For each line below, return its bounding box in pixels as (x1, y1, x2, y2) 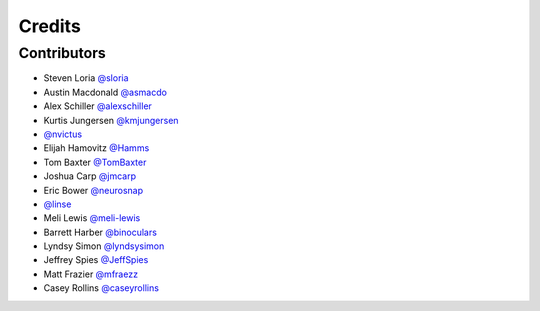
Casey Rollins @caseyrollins (43, 282, 160, 294)
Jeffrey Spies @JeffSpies (43, 254, 149, 266)
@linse (43, 198, 72, 210)
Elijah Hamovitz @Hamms (43, 142, 150, 154)
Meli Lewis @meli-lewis (43, 212, 141, 224)
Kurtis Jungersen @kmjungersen (43, 114, 179, 126)
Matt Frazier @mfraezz (43, 268, 139, 280)
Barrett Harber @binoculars (43, 226, 157, 238)
